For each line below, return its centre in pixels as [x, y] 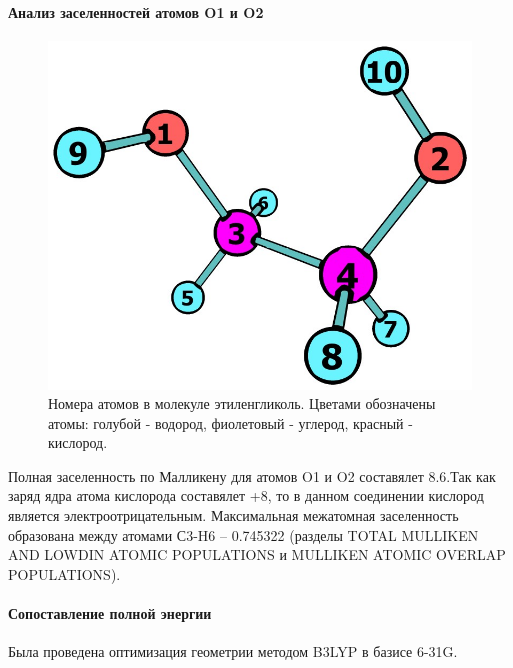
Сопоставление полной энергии [110, 613]
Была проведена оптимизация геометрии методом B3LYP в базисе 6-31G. [233, 651]
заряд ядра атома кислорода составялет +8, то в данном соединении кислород [246, 495]
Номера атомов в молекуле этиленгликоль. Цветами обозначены [242, 403]
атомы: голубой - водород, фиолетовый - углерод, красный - [230, 422]
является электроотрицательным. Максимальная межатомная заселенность [233, 515]
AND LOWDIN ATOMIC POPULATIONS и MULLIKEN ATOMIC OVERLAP [257, 554]
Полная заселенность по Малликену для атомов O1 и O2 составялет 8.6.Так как [252, 475]
